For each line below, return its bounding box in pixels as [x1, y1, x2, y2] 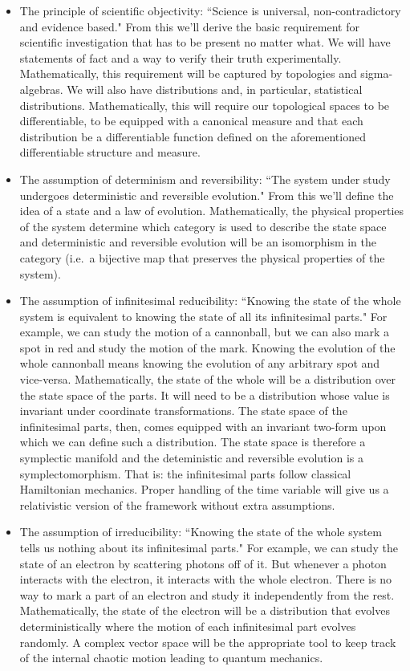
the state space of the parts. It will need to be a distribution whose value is [19, 386, 390, 403]
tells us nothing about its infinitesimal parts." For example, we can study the [19, 539, 398, 555]
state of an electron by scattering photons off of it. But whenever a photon [19, 555, 387, 571]
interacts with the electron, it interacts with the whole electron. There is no [19, 571, 392, 588]
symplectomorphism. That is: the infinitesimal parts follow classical [19, 465, 351, 482]
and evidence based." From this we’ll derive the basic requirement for [19, 18, 359, 35]
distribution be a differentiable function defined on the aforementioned [19, 128, 366, 144]
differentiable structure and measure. [19, 144, 201, 161]
